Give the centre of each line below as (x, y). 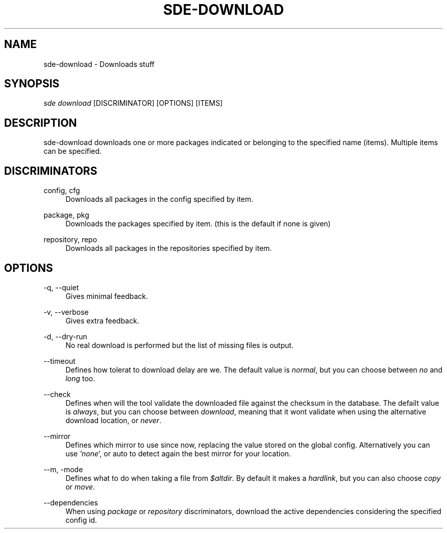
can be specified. (73, 151)
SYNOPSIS (32, 84)
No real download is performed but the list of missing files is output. (180, 345)
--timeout (59, 361)
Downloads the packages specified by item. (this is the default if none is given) (198, 224)
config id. (81, 520)
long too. (80, 378)
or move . (80, 486)
